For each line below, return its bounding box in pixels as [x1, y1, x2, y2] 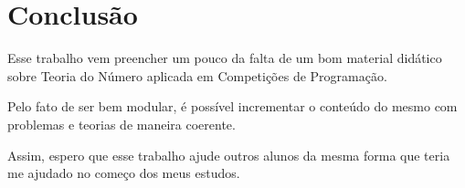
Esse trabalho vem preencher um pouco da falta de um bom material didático [7, 48, 442, 68]
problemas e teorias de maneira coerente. [7, 114, 236, 133]
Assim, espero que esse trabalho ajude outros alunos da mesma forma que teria [7, 145, 450, 164]
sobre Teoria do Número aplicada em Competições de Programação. [7, 66, 387, 85]
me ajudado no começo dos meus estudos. [7, 163, 240, 183]
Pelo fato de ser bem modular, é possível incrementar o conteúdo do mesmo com [7, 97, 458, 116]
